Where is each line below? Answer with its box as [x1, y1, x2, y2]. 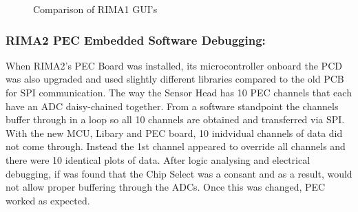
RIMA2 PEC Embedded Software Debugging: [6, 31, 266, 48]
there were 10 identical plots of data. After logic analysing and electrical [6, 152, 310, 167]
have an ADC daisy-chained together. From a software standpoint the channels [6, 98, 339, 113]
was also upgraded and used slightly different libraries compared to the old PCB [6, 72, 344, 86]
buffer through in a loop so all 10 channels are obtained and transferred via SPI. [6, 112, 345, 127]
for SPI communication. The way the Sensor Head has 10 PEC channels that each [6, 85, 352, 99]
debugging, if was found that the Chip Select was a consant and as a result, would [6, 166, 352, 180]
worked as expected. [6, 193, 90, 207]
